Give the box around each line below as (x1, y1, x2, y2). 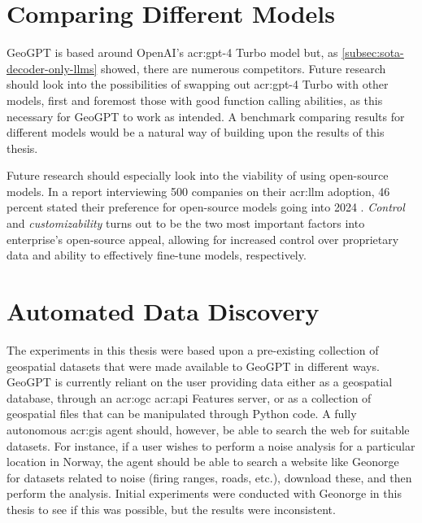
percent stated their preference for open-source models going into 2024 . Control (7, 198, 405, 216)
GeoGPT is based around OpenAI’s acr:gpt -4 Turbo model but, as (7, 44, 338, 61)
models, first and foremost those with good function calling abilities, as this (7, 91, 383, 108)
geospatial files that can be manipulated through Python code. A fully (7, 405, 357, 422)
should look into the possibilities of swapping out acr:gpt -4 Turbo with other (7, 76, 389, 93)
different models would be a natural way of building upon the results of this (7, 124, 385, 141)
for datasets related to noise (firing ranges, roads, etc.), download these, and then (7, 469, 412, 486)
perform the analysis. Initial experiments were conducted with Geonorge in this (7, 485, 402, 502)
